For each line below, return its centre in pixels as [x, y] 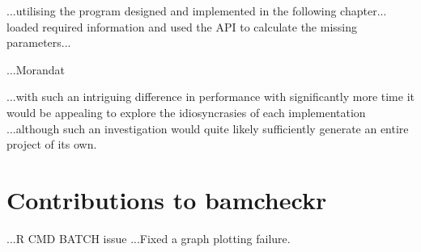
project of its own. [52, 144]
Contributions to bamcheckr [167, 199]
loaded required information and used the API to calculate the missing [182, 26]
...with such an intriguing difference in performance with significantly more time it [210, 97]
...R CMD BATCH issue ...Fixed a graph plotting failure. [149, 238]
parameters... [39, 42]
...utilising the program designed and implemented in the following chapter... [197, 10]
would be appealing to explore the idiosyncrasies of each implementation [186, 112]
